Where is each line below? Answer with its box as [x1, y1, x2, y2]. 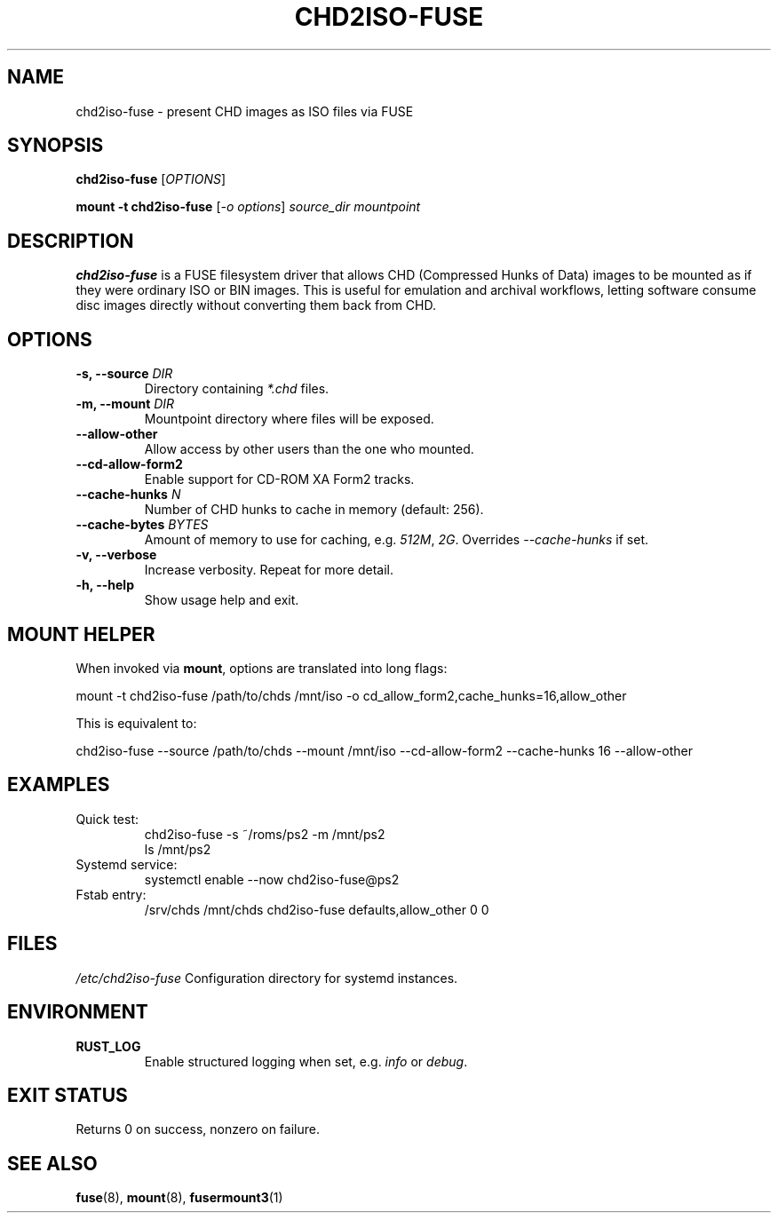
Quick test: [75, 811, 139, 827]
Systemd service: [75, 856, 178, 872]
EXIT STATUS [7, 1083, 128, 1106]
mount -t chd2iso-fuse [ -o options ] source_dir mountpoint [75, 199, 421, 215]
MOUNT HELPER [7, 622, 155, 646]
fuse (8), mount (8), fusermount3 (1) [75, 1190, 283, 1206]
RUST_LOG [75, 1038, 141, 1054]
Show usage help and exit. [144, 592, 299, 608]
